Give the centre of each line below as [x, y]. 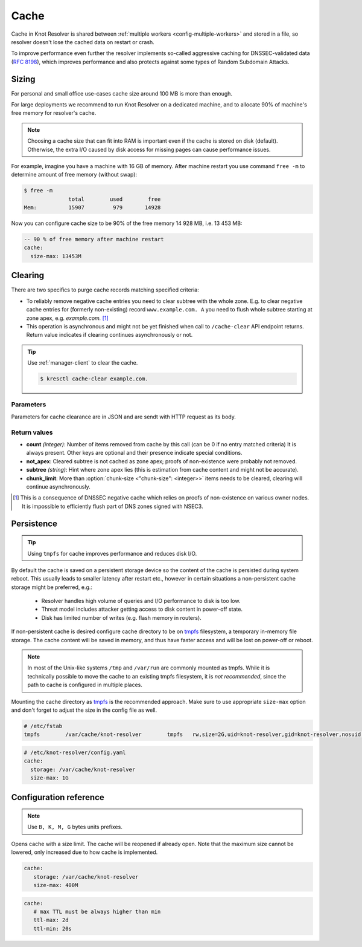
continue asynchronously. [58, 486]
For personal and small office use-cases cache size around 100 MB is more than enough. [122, 93]
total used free [115, 199]
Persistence [34, 523]
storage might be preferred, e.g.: [52, 587]
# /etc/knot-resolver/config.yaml [75, 752]
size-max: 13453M [56, 256]
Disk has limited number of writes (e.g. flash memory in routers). [121, 617]
